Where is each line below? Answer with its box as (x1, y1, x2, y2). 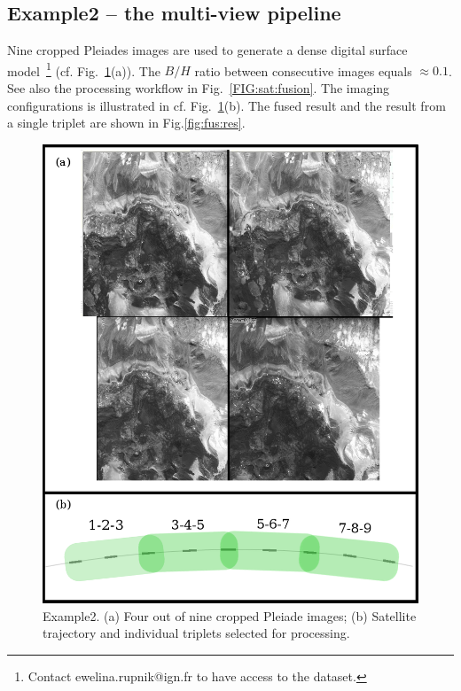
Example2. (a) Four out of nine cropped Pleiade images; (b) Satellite (43, 606, 417, 625)
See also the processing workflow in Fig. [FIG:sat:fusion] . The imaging (7, 79, 390, 97)
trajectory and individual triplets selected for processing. (43, 624, 350, 642)
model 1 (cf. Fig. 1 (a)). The (7, 58, 160, 80)
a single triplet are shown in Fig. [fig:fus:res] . (7, 113, 246, 132)
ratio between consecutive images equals (194, 61, 412, 80)
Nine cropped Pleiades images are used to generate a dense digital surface (7, 41, 408, 59)
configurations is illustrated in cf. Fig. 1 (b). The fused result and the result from (7, 96, 446, 114)
